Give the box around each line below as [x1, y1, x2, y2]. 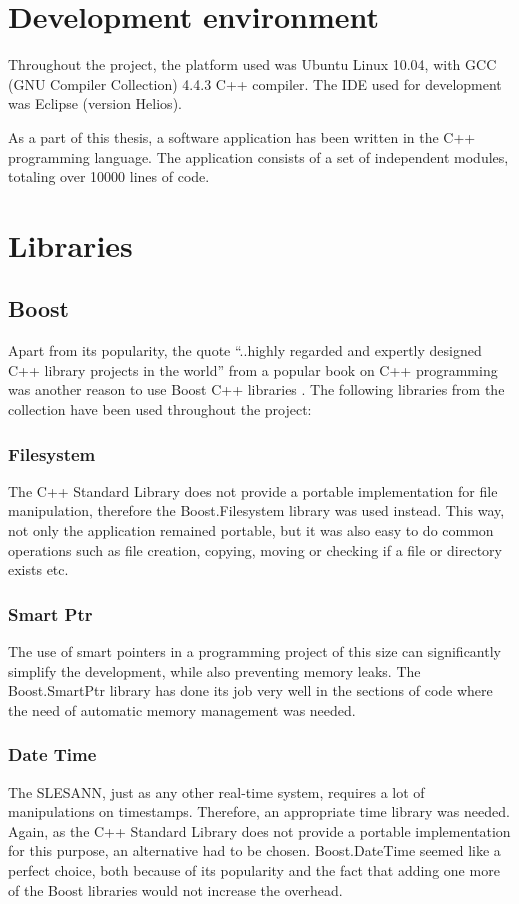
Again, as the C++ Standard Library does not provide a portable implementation [8, 820, 511, 841]
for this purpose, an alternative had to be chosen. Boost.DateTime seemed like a [8, 840, 501, 861]
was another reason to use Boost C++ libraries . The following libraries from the [8, 379, 505, 400]
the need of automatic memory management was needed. [8, 699, 356, 720]
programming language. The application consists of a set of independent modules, [8, 146, 509, 167]
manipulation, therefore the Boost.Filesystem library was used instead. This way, [8, 500, 505, 521]
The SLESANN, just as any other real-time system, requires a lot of [8, 781, 425, 802]
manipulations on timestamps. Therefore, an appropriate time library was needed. [8, 801, 510, 822]
